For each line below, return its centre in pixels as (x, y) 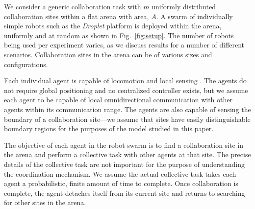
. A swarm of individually (194, 16)
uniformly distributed (184, 6)
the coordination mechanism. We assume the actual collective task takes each (120, 174)
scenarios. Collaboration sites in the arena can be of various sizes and (108, 54)
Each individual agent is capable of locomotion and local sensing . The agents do (125, 81)
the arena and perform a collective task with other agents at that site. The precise (127, 154)
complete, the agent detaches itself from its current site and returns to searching (125, 193)
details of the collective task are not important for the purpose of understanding (124, 164)
